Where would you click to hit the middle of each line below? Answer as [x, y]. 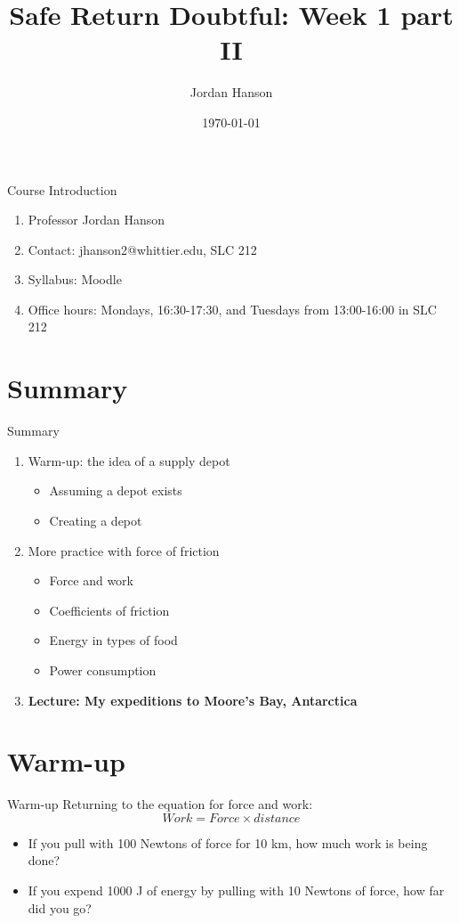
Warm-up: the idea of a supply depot [129, 460]
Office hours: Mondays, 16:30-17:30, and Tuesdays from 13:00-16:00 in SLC [232, 309]
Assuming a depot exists [116, 490]
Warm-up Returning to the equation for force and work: [160, 804]
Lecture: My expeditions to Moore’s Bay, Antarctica [193, 700]
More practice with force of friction [124, 550]
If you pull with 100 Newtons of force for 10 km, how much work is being [228, 842]
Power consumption [103, 670]
